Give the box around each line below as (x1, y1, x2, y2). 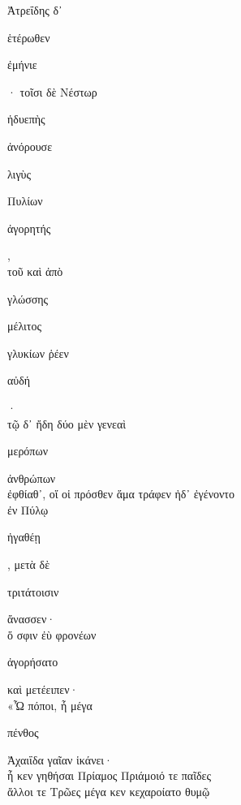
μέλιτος (7, 317, 41, 334)
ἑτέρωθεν (7, 28, 50, 45)
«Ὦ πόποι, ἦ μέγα (7, 696, 93, 713)
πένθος (7, 724, 39, 741)
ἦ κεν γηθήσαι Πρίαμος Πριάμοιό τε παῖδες (7, 767, 211, 784)
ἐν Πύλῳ (7, 501, 49, 518)
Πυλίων (7, 192, 43, 209)
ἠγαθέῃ (7, 528, 41, 545)
